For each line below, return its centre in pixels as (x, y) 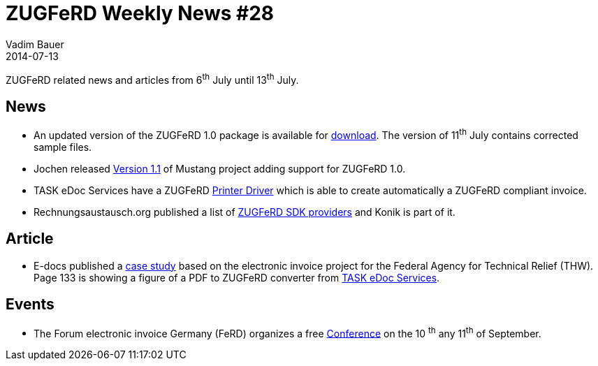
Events (30, 305)
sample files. (63, 147)
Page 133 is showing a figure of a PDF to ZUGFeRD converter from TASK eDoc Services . (237, 277)
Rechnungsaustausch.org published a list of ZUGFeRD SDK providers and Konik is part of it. (245, 212)
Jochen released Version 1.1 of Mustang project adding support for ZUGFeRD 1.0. (220, 168)
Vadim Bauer (35, 44)
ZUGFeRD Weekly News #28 (140, 13)
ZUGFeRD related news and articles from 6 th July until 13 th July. (152, 79)
